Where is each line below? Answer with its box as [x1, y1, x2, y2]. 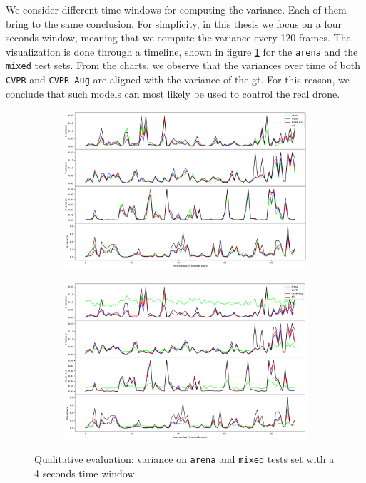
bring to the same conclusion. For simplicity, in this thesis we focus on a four [6, 16, 342, 31]
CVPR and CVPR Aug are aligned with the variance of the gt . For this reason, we [6, 72, 350, 87]
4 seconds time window [34, 465, 135, 480]
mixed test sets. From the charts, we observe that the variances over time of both [6, 58, 361, 73]
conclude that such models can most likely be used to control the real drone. [6, 86, 340, 101]
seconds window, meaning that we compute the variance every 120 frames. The [6, 30, 351, 45]
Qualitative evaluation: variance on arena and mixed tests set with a [34, 452, 335, 467]
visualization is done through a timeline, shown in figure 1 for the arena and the [6, 44, 358, 59]
